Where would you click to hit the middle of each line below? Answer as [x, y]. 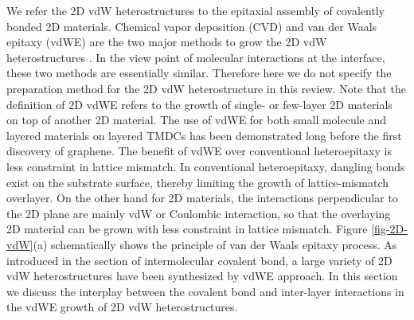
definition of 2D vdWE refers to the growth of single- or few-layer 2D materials [199, 104]
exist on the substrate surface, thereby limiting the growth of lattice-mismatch [198, 182]
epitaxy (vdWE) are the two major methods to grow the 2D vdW [167, 42]
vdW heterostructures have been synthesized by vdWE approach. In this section [202, 276]
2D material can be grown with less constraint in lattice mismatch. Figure [187, 229]
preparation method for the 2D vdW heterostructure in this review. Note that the [206, 88]
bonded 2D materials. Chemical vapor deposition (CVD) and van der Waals [192, 26]
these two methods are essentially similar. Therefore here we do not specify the [199, 73]
